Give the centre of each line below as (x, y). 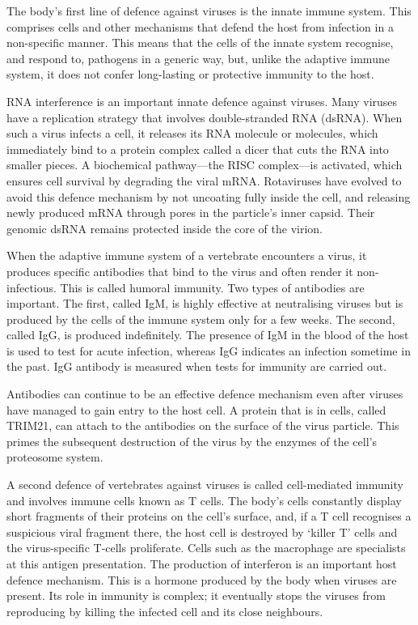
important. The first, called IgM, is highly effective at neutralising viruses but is (205, 303)
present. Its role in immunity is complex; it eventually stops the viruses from (196, 595)
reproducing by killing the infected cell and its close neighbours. (165, 611)
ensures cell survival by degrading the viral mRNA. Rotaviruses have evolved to (204, 180)
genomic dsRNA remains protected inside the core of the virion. (165, 228)
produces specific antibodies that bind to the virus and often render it (180, 271)
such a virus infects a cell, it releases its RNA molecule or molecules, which (192, 133)
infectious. (32, 287)
